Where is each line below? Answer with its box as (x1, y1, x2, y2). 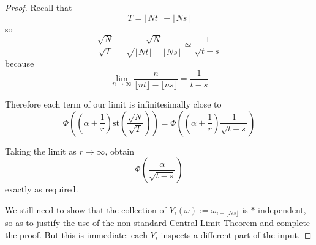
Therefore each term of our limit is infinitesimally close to (5, 98, 222, 111)
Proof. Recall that (5, 1, 72, 13)
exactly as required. (5, 183, 78, 196)
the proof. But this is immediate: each (5, 228, 148, 241)
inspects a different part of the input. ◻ (160, 228, 312, 241)
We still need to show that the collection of (5, 203, 167, 216)
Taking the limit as (5, 144, 77, 157)
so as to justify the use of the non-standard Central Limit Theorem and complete (5, 216, 310, 229)
